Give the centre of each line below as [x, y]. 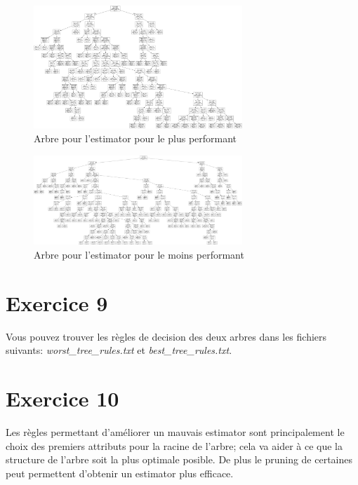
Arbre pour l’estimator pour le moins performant [139, 254]
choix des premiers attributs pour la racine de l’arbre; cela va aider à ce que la [174, 445]
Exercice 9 [57, 302]
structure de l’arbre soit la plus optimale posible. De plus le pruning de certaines [179, 459]
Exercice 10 [62, 398]
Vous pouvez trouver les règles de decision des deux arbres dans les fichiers [166, 336]
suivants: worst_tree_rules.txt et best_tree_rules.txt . [119, 350]
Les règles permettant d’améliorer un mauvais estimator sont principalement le [175, 431]
